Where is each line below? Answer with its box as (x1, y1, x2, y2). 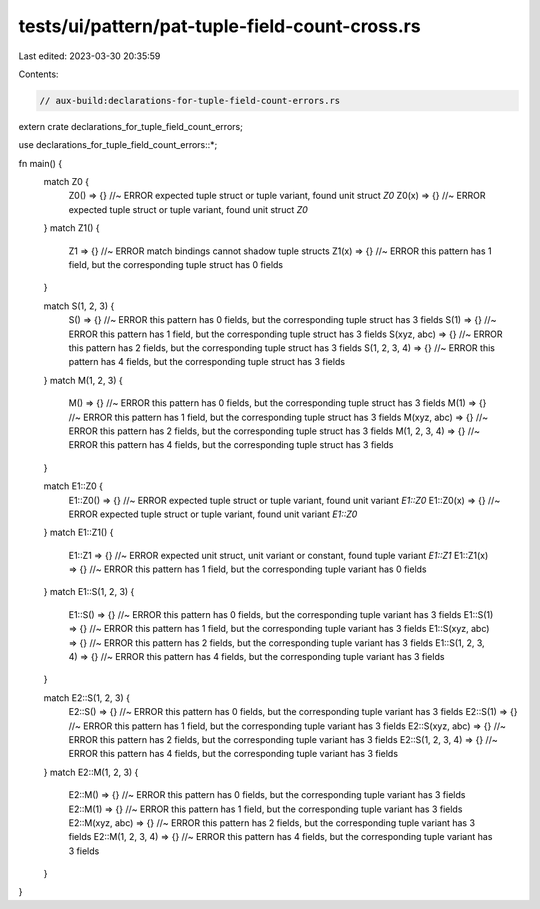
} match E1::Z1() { (43, 526, 114, 539)
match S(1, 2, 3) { (43, 300, 115, 312)
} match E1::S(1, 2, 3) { (43, 586, 135, 598)
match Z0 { (43, 176, 90, 188)
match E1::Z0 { (43, 480, 104, 492)
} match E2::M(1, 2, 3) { (43, 766, 139, 778)
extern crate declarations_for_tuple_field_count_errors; (18, 120, 244, 132)
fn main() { (18, 157, 63, 169)
